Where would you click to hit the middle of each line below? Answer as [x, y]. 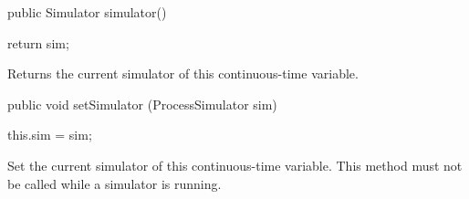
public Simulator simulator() [87, 12]
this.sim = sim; [50, 135]
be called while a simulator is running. [115, 183]
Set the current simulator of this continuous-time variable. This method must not [235, 165]
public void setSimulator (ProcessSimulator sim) [142, 104]
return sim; [38, 42]
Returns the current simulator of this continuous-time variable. [183, 73]
